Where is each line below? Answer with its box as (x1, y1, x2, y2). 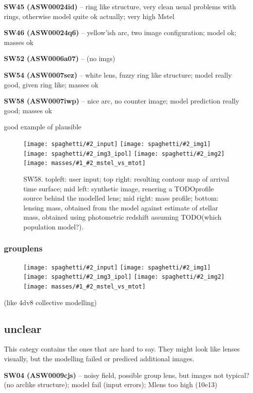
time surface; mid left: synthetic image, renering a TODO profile (23, 183, 214, 193)
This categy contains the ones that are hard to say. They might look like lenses (4, 344, 240, 354)
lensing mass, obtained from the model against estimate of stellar (23, 202, 218, 212)
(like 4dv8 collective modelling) (4, 297, 97, 307)
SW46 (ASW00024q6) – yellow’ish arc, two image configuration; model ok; (4, 27, 236, 38)
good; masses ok (4, 105, 52, 115)
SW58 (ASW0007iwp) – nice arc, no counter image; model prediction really (4, 96, 239, 106)
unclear (4, 321, 42, 336)
